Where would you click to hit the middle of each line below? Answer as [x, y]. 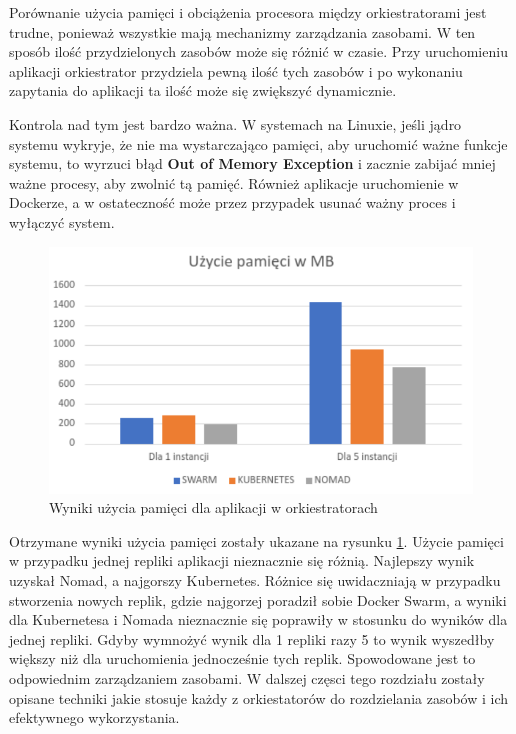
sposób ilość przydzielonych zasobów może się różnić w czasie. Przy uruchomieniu [258, 51]
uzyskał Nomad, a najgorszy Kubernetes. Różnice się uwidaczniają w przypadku [255, 580]
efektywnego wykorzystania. [94, 717]
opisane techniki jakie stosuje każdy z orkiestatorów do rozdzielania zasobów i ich [259, 697]
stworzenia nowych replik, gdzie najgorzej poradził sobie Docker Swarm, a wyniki [258, 599]
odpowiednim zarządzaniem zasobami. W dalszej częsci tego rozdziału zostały [247, 677]
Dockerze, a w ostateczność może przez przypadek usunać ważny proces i [232, 202]
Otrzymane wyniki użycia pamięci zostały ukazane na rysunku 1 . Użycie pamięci [256, 540]
